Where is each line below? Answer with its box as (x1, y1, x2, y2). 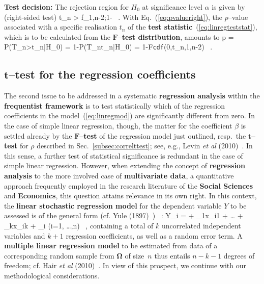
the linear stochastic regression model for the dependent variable (4, 200, 222, 211)
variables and (4, 230, 45, 241)
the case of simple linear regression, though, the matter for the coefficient (4, 120, 232, 131)
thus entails (154, 250, 190, 261)
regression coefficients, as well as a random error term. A (66, 230, 243, 241)
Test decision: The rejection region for (4, 2, 129, 12)
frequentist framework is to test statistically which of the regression (4, 100, 225, 111)
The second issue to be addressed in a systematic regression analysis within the (4, 90, 260, 101)
